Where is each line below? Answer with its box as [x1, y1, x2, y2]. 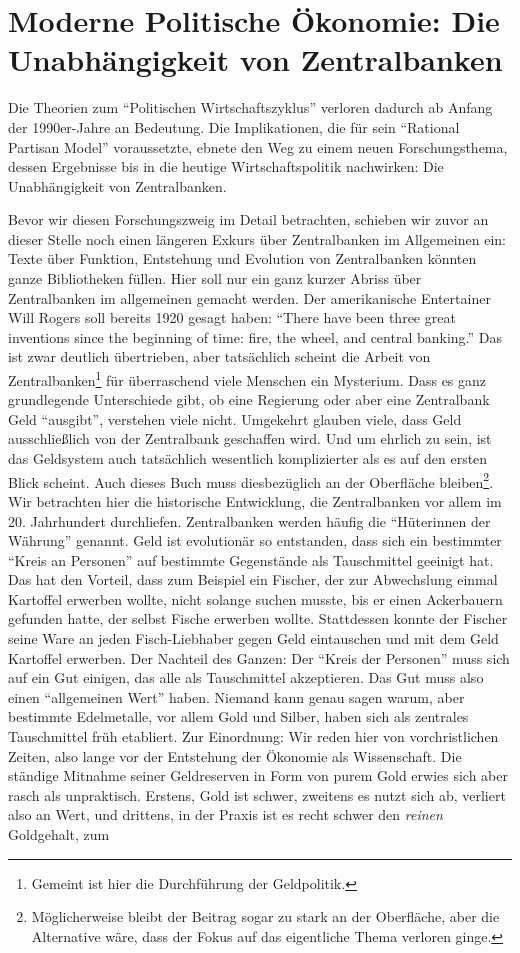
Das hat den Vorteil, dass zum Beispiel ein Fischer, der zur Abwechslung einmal [8, 569, 498, 590]
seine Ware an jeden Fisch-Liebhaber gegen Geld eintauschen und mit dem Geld [8, 628, 499, 649]
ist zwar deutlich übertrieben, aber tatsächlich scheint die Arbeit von [8, 346, 431, 367]
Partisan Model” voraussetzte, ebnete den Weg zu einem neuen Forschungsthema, [8, 136, 508, 157]
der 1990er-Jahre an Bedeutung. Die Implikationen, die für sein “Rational [8, 116, 460, 137]
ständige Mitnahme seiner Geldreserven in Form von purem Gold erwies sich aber [8, 765, 508, 786]
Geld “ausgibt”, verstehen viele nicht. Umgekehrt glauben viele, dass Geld [8, 408, 462, 429]
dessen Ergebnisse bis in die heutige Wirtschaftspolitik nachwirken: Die [8, 156, 444, 177]
